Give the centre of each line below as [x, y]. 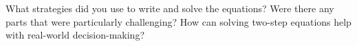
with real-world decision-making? [75, 35]
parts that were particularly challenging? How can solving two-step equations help [178, 21]
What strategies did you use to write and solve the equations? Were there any [170, 8]
